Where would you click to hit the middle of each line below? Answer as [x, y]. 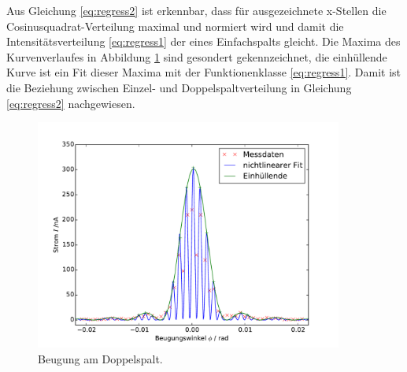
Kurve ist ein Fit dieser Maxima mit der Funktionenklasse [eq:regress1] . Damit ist [204, 72]
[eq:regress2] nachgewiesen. [71, 103]
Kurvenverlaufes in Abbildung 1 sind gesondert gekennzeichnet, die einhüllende [197, 56]
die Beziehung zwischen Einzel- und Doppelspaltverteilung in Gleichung [179, 87]
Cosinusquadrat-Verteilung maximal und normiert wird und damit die [175, 26]
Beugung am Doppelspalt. [100, 358]
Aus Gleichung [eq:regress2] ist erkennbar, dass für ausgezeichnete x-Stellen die [196, 10]
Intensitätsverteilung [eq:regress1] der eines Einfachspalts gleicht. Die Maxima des [203, 41]
